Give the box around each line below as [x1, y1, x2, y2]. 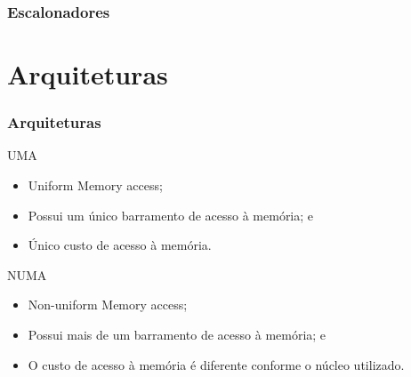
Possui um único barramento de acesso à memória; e [28, 205, 314, 224]
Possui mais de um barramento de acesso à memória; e [28, 325, 326, 343]
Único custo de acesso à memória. [28, 236, 212, 254]
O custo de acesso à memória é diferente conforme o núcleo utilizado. [28, 355, 405, 373]
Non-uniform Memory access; [28, 295, 188, 314]
